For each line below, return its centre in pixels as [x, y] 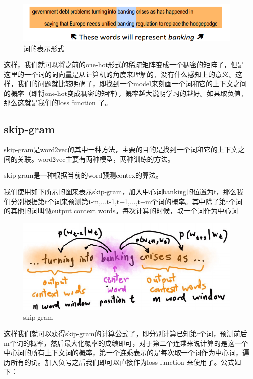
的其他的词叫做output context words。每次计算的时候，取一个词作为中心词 [121, 211]
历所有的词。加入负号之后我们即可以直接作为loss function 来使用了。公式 [119, 362]
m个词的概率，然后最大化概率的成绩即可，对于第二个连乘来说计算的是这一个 [126, 343]
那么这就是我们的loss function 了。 [58, 103]
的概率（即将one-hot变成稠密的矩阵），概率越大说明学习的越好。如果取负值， [126, 93]
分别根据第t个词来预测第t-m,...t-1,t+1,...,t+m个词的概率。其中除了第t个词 [126, 201]
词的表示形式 [44, 48]
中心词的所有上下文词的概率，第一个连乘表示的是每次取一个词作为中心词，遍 [126, 352]
